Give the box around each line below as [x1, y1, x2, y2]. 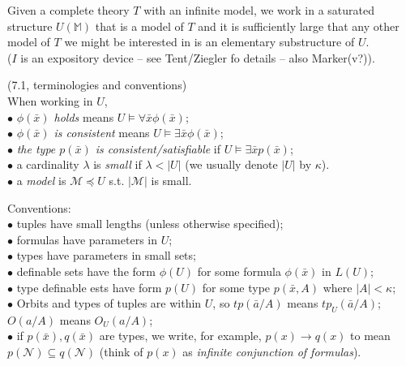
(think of [99, 343, 143, 360]
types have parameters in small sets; [16, 247, 196, 264]
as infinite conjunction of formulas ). [182, 343, 361, 360]
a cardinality [16, 156, 79, 173]
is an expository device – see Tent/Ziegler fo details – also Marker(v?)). [20, 49, 375, 66]
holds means [53, 108, 114, 125]
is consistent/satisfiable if [95, 140, 220, 157]
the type [16, 140, 56, 157]
